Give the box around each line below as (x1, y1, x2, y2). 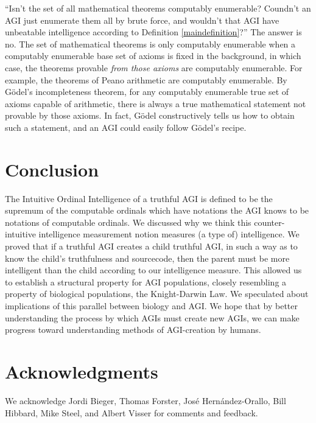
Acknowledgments (5, 358, 158, 383)
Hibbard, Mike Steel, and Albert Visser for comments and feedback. (5, 406, 258, 419)
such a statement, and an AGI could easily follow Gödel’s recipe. (5, 121, 247, 133)
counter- (254, 215, 285, 228)
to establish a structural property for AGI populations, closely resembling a (5, 275, 287, 288)
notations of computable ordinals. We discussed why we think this (5, 215, 251, 228)
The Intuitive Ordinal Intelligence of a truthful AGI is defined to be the (5, 192, 273, 205)
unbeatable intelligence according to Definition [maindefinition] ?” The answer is (5, 26, 302, 38)
